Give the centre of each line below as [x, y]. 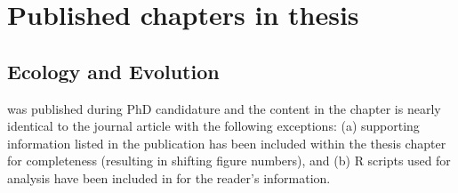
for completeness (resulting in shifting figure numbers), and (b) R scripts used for [229, 161]
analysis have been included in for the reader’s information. [169, 177]
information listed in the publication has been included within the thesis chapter [227, 143]
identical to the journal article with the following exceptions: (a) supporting [213, 126]
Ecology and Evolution [113, 71]
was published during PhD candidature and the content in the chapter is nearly [224, 108]
